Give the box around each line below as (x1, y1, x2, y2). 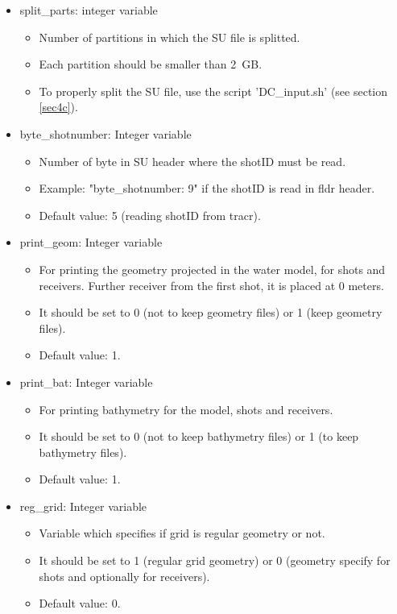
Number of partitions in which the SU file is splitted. (39, 28, 300, 45)
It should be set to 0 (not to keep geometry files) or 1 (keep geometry (39, 304, 383, 321)
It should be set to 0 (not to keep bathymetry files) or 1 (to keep (39, 428, 359, 445)
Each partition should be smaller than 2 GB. (39, 56, 263, 73)
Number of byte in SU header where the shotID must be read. (39, 152, 346, 169)
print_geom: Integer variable (19, 234, 163, 251)
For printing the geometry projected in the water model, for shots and (39, 260, 386, 277)
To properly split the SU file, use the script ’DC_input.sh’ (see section (39, 82, 388, 99)
